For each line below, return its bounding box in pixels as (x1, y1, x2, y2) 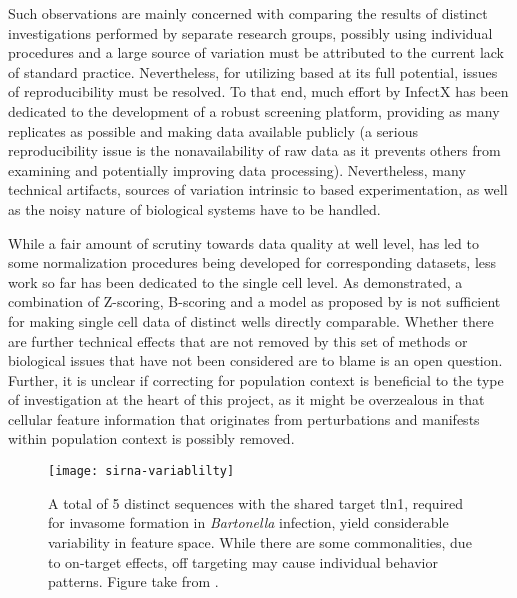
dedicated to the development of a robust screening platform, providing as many (8, 100, 500, 121)
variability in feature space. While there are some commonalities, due (48, 531, 472, 552)
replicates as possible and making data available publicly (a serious (8, 120, 419, 141)
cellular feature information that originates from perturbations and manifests (8, 408, 480, 429)
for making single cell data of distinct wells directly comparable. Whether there (8, 310, 494, 331)
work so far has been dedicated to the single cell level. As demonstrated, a (8, 271, 463, 292)
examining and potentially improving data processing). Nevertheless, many (8, 159, 466, 180)
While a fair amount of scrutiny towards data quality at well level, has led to (8, 232, 479, 253)
